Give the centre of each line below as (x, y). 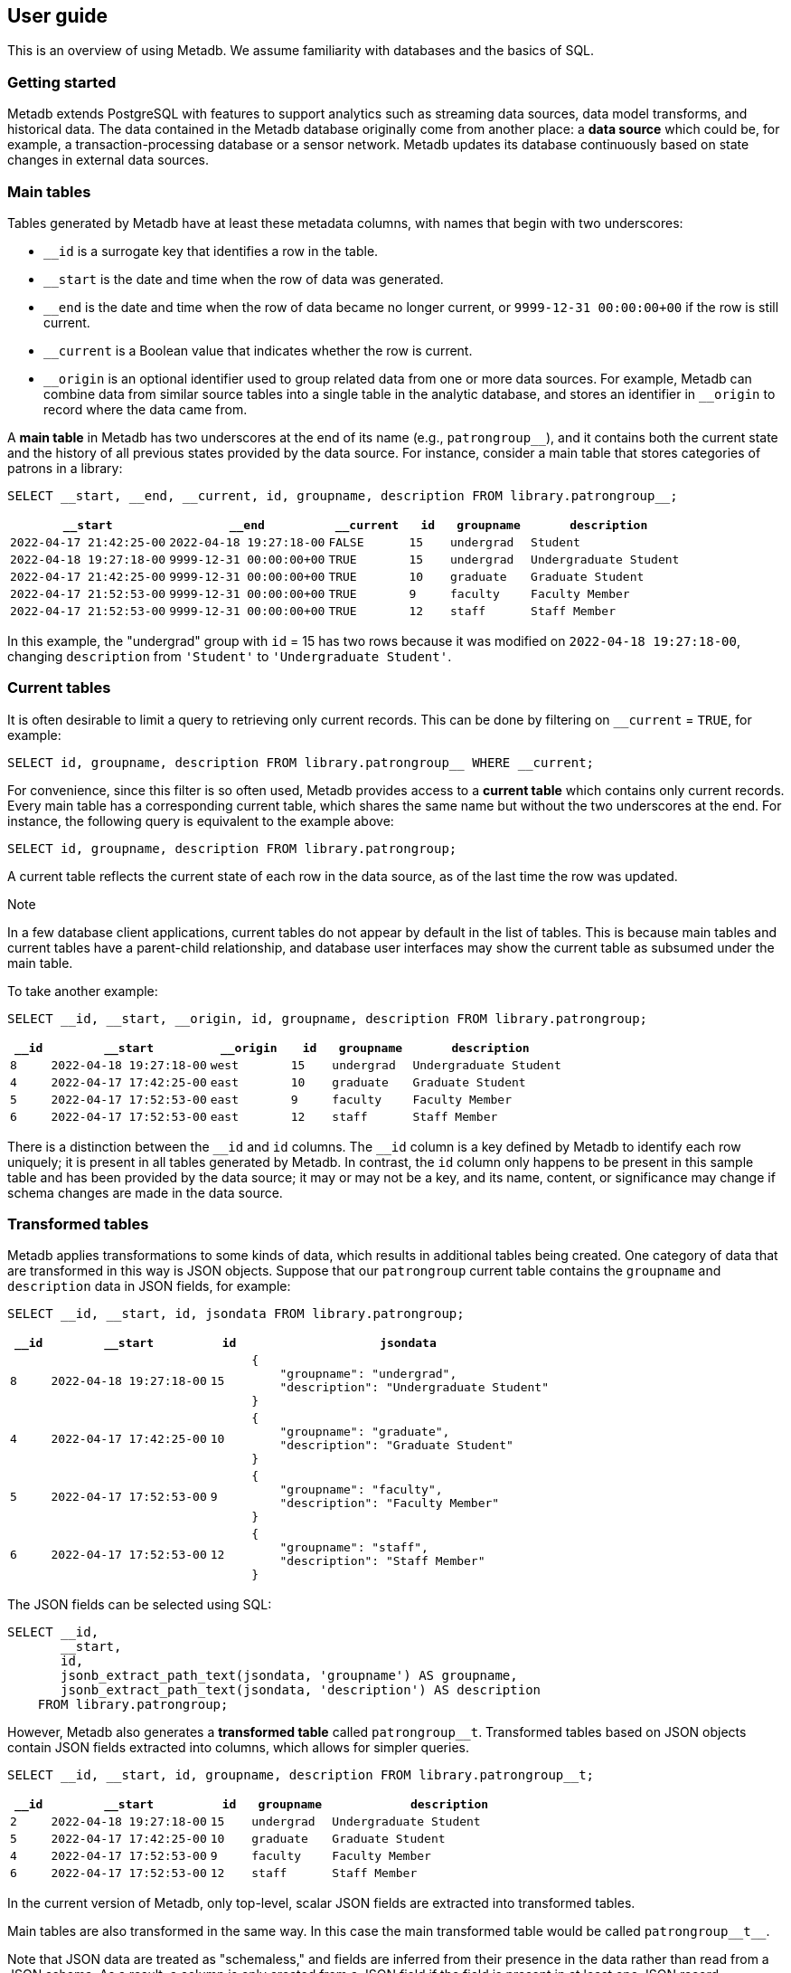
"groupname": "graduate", (365, 1432)
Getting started (62, 82)
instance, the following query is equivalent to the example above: (201, 821)
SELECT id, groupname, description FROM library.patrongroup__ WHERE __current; (301, 762)
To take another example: (83, 991)
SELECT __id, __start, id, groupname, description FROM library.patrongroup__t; (301, 1775)
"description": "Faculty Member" (390, 1503)
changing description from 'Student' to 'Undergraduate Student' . (230, 656)
